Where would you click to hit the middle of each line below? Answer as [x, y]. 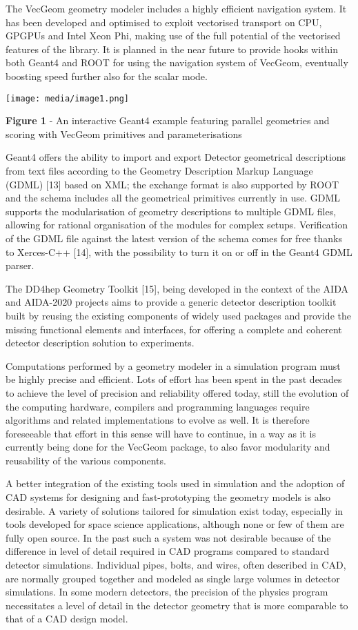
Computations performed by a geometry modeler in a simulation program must [173, 365]
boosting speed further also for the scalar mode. [107, 76]
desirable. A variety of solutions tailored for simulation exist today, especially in [175, 510]
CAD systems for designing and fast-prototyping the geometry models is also [168, 497]
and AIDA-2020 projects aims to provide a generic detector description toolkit [171, 302]
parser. [20, 265]
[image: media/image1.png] [67, 98]
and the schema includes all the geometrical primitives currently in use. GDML [173, 198]
